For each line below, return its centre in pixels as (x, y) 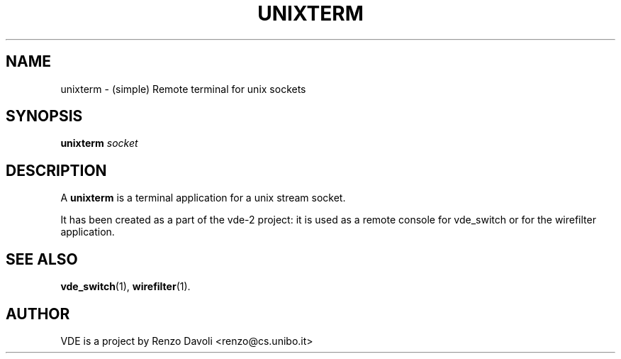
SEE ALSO (42, 259)
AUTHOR (38, 314)
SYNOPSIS (44, 116)
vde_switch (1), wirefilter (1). (125, 287)
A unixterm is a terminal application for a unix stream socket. (203, 198)
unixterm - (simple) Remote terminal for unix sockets (183, 89)
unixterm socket (99, 143)
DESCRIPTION (56, 170)
